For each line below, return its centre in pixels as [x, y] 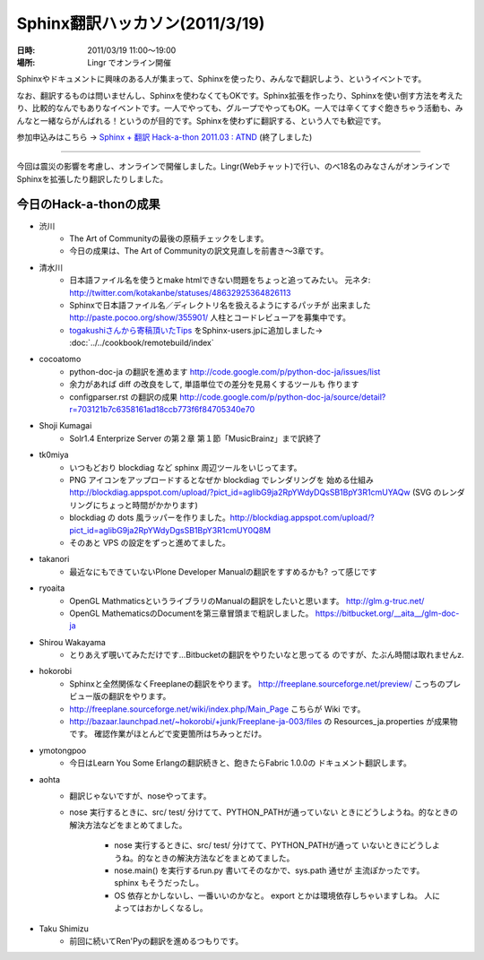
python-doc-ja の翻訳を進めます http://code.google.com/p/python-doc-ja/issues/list [225, 371]
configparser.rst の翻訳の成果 [124, 397]
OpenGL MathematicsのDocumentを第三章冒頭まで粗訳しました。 [191, 613]
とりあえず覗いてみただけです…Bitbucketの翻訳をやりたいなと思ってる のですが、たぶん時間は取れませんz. [267, 655]
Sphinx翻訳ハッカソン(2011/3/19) [141, 23]
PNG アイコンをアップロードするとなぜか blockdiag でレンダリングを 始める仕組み [221, 480]
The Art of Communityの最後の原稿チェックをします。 [169, 238]
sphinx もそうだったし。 [159, 883]
